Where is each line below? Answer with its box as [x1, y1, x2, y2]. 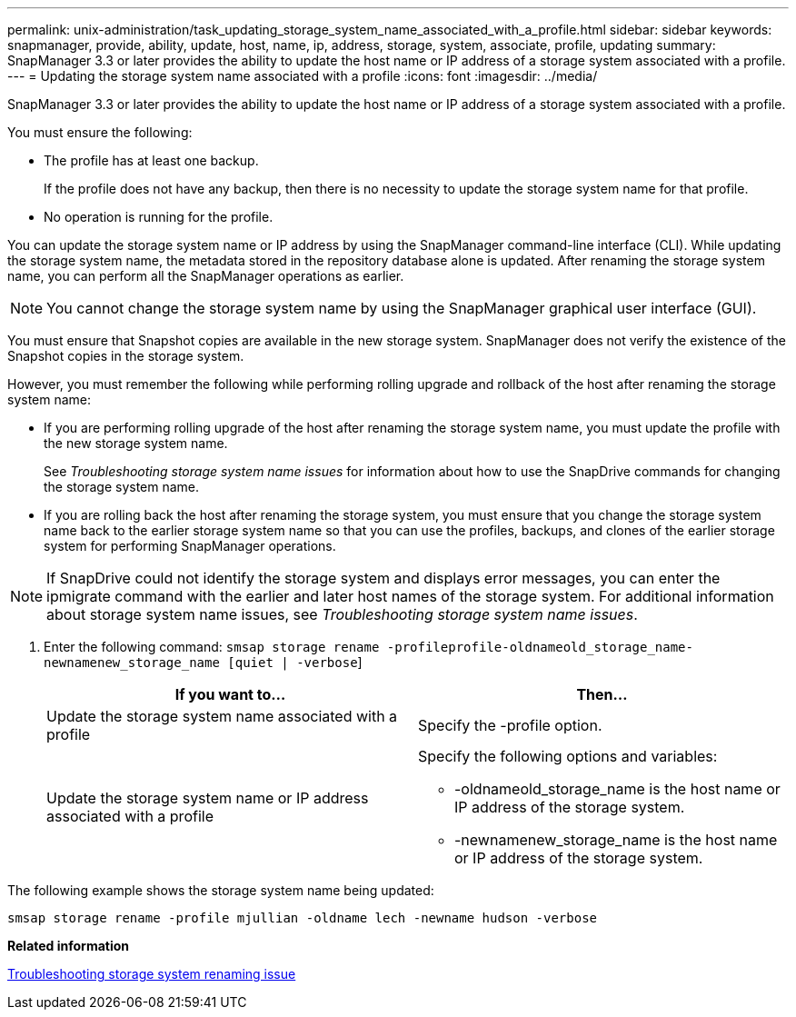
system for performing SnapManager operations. [44, 538, 336, 553]
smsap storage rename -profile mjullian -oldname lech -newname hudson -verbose [7, 911, 598, 925]
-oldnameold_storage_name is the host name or [454, 780, 781, 798]
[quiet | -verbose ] [227, 654, 363, 670]
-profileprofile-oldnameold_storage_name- [386, 640, 693, 654]
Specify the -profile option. [418, 716, 602, 734]
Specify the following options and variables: [418, 747, 718, 765]
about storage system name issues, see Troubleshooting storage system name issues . [46, 605, 638, 623]
